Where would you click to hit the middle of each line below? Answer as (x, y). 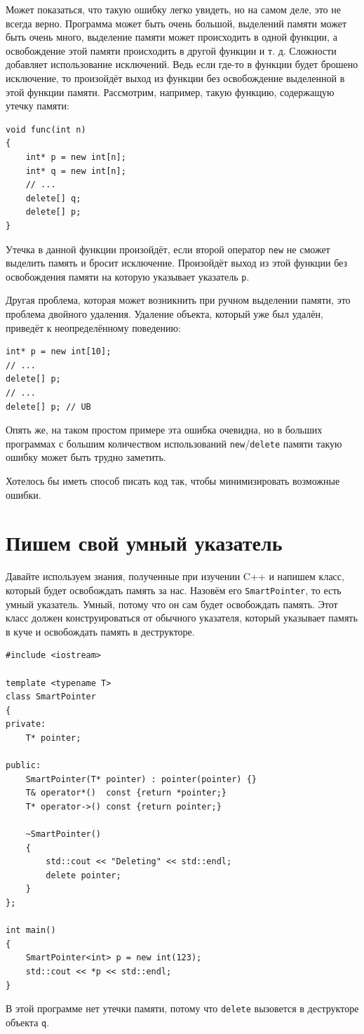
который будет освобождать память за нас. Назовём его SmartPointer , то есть (174, 590)
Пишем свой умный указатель (144, 543)
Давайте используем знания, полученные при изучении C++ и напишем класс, (175, 576)
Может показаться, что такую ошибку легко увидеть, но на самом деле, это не (173, 9)
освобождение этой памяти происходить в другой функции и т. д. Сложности (171, 50)
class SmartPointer (51, 697)
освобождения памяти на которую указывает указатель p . (128, 276)
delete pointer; (83, 875)
